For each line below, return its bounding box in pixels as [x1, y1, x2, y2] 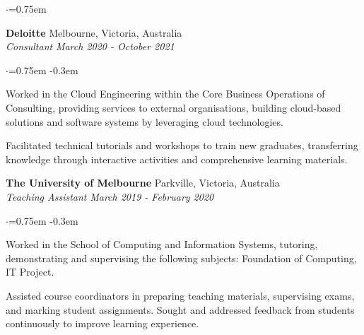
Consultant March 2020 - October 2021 [6, 39, 175, 54]
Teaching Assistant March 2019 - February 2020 [6, 189, 214, 204]
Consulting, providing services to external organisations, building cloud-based [6, 100, 341, 114]
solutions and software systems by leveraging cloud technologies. [6, 114, 283, 129]
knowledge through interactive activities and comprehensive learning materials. [6, 151, 348, 166]
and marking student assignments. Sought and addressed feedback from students [6, 302, 355, 317]
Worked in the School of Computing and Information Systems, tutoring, [6, 237, 318, 252]
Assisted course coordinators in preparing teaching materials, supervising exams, [6, 288, 355, 302]
